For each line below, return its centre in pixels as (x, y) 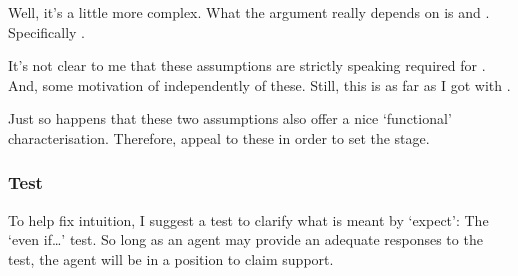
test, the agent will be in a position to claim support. (171, 258)
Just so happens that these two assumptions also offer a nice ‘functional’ (230, 118)
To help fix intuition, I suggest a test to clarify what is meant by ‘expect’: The (248, 219)
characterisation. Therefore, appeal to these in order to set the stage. (219, 137)
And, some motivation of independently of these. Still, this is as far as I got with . (259, 84)
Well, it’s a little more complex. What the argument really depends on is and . (249, 12)
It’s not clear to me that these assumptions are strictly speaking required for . (247, 65)
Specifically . (47, 31)
